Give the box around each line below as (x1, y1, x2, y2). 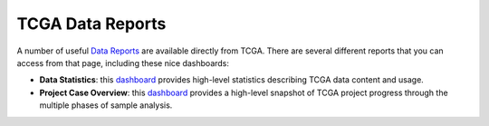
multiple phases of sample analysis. (39, 100, 173, 111)
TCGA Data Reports (16, 14, 167, 34)
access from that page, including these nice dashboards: (16, 57, 230, 68)
